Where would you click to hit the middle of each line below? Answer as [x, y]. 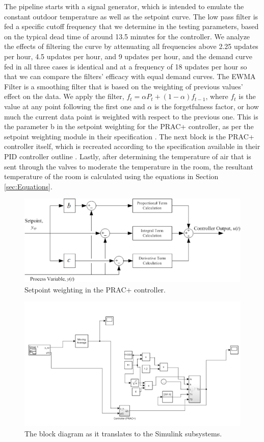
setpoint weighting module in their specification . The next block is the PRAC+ [129, 136]
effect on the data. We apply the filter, [64, 96]
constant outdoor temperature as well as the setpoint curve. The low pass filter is [131, 16]
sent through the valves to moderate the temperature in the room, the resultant [129, 166]
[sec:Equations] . [28, 186]
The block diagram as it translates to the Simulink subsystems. [123, 433]
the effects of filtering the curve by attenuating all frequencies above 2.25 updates [131, 46]
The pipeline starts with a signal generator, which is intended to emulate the [124, 6]
